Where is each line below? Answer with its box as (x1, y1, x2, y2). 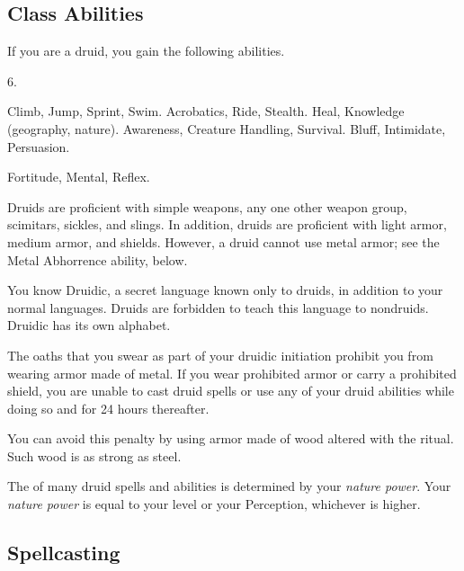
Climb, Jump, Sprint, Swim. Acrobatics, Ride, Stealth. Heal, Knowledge (7, 102, 405, 120)
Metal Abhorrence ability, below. (7, 250, 188, 269)
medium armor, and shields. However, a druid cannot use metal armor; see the (7, 232, 440, 251)
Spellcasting (7, 539, 120, 567)
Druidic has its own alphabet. (7, 316, 171, 335)
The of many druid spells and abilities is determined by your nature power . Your (7, 477, 451, 495)
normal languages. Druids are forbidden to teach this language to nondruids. (7, 298, 429, 317)
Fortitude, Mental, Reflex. (7, 167, 150, 186)
